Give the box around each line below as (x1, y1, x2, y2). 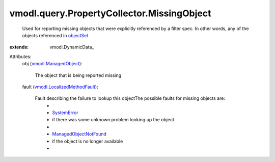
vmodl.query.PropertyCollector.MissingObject (9, 8, 211, 19)
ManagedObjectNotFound (52, 131, 107, 137)
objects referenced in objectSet (22, 32, 89, 38)
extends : (9, 44, 29, 50)
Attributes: (9, 53, 32, 60)
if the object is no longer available (52, 138, 123, 144)
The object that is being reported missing (35, 72, 122, 78)
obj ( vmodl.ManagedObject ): (22, 61, 82, 67)
